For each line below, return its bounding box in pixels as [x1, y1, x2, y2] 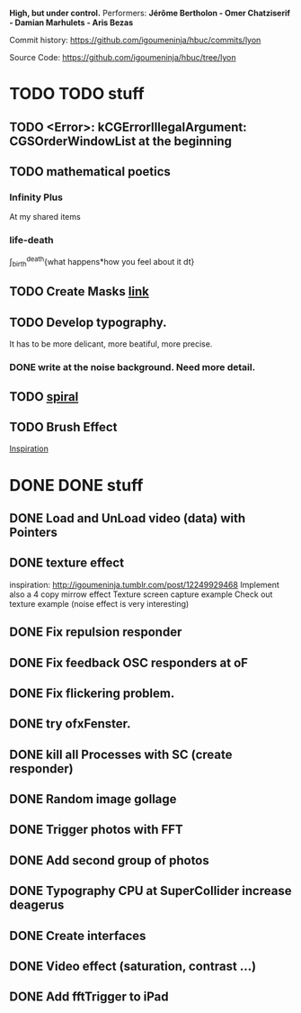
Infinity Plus [9, 191, 63, 204]
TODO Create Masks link [9, 284, 150, 300]
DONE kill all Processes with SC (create [9, 746, 233, 762]
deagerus [9, 898, 65, 913]
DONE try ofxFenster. [9, 716, 131, 732]
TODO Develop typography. [9, 314, 168, 330]
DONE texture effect [9, 556, 124, 571]
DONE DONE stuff [9, 475, 144, 495]
